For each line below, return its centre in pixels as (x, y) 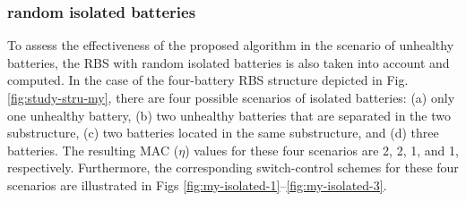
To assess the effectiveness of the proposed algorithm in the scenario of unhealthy (231, 45)
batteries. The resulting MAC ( (93, 150)
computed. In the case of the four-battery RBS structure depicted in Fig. (208, 80)
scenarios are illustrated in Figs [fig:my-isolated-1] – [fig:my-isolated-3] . (197, 184)
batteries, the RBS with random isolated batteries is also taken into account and (229, 62)
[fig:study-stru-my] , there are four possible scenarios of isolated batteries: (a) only (231, 97)
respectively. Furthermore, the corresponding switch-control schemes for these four (233, 167)
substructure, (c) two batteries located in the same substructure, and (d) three (223, 133)
